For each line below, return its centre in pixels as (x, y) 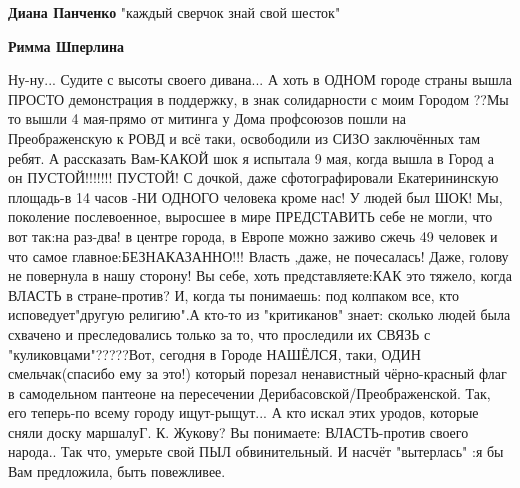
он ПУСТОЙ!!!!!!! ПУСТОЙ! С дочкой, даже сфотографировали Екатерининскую (253, 177)
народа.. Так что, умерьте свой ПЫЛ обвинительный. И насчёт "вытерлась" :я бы (256, 451)
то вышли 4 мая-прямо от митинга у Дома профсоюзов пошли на (207, 118)
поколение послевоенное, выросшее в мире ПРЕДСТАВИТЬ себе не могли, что (250, 216)
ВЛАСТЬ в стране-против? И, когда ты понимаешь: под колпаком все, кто (233, 294)
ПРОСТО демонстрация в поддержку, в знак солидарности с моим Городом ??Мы (258, 98)
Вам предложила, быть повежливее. (117, 471)
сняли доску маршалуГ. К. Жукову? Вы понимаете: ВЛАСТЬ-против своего (238, 431)
